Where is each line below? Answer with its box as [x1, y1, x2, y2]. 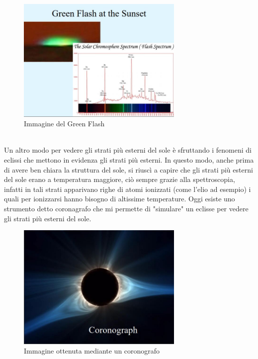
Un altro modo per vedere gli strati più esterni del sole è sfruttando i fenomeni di [4, 145, 252, 155]
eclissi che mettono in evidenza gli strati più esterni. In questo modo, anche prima [4, 154, 254, 165]
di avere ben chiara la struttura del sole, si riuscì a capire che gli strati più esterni [4, 164, 253, 175]
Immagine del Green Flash [24, 118, 105, 129]
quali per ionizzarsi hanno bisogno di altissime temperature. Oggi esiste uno [4, 193, 235, 204]
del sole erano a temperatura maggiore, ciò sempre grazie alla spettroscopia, [4, 174, 235, 184]
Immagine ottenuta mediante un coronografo [24, 346, 160, 356]
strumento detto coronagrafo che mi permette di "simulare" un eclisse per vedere [4, 203, 249, 213]
